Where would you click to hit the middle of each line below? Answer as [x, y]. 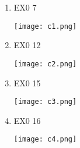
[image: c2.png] [45, 64]
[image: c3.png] [45, 102]
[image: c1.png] [45, 26]
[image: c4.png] [45, 139]
